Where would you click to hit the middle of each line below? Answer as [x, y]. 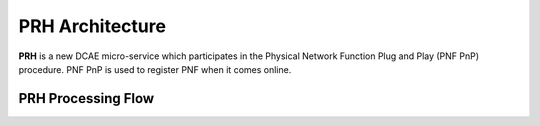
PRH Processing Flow [86, 98]
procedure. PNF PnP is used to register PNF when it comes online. [155, 69]
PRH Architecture [92, 26]
